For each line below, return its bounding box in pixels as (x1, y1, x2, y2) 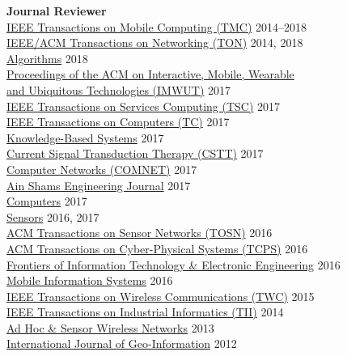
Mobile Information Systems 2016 (6, 272, 173, 289)
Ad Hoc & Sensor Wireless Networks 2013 (6, 319, 214, 336)
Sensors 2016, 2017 (6, 208, 99, 225)
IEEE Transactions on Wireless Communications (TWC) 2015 (6, 287, 315, 304)
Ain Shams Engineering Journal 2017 (6, 176, 191, 193)
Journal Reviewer (6, 2, 107, 19)
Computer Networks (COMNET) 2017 (6, 160, 197, 177)
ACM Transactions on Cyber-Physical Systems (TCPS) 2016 (6, 239, 308, 256)
